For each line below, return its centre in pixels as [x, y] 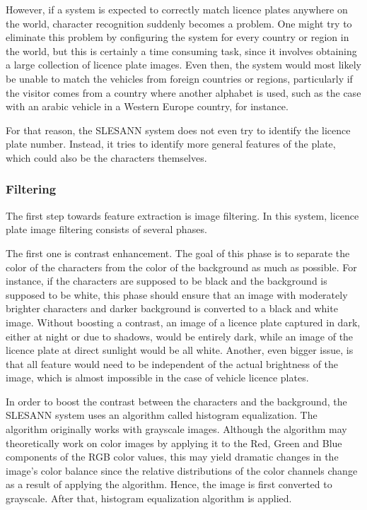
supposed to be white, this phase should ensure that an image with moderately [177, 294]
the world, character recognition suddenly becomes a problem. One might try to [179, 23]
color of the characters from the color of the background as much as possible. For [181, 267]
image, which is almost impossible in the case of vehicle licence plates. [157, 378]
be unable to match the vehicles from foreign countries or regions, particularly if [179, 78]
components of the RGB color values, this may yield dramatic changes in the [172, 457]
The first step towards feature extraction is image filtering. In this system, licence [182, 215]
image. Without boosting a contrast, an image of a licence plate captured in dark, [183, 322]
